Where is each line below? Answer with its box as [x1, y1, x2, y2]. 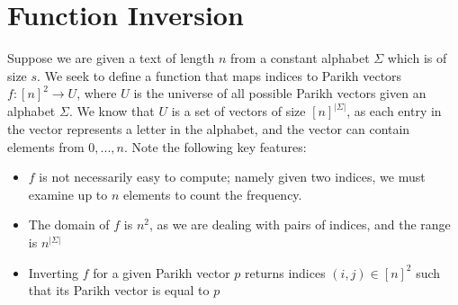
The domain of [28, 215, 110, 234]
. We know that [68, 102, 155, 121]
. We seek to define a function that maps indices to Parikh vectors [37, 66, 402, 85]
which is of [387, 49, 447, 67]
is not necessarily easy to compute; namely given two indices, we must [39, 167, 426, 186]
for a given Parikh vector [93, 263, 230, 282]
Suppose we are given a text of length [7, 49, 215, 67]
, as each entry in [346, 102, 442, 121]
